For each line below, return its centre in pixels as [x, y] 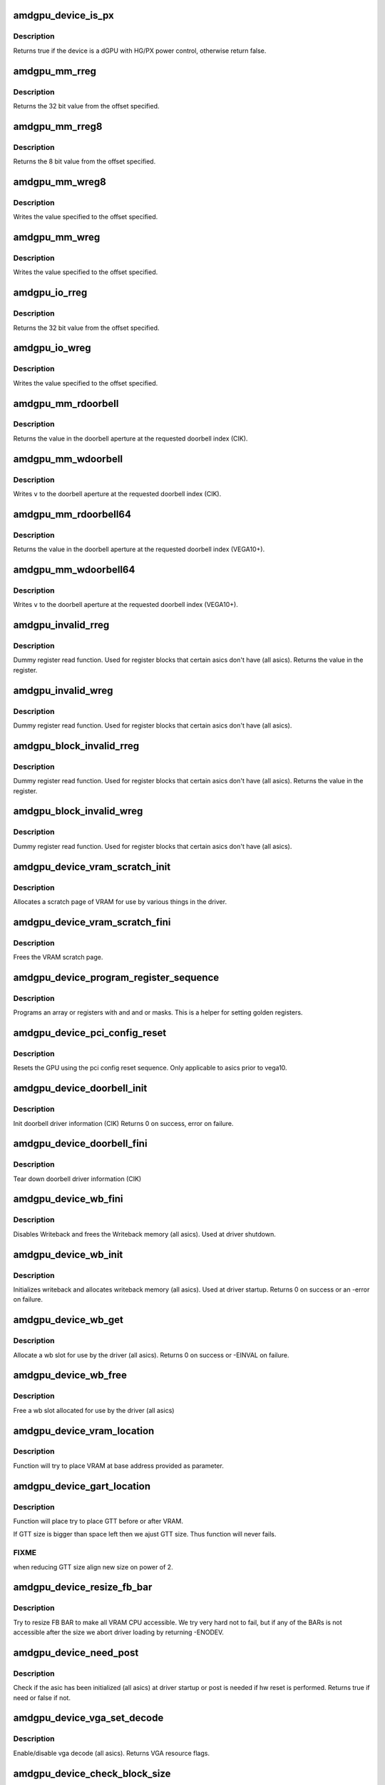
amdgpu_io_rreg [50, 293]
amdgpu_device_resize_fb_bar [83, 1588]
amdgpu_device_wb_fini [68, 1199]
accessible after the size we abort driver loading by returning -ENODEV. [119, 1632]
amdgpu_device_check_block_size [92, 1773]
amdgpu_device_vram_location [84, 1430]
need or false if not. [42, 1698]
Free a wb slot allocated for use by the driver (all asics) [94, 1410]
